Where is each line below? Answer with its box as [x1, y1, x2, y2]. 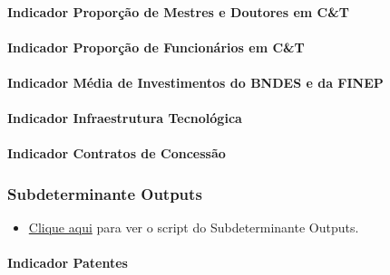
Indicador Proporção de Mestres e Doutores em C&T [7, 2, 349, 21]
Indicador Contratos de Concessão [7, 144, 226, 163]
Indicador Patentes [7, 253, 128, 272]
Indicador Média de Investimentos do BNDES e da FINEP [7, 72, 384, 91]
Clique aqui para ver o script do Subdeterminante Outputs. [28, 218, 359, 237]
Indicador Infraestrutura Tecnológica [7, 109, 242, 128]
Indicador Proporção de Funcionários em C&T [7, 37, 305, 56]
